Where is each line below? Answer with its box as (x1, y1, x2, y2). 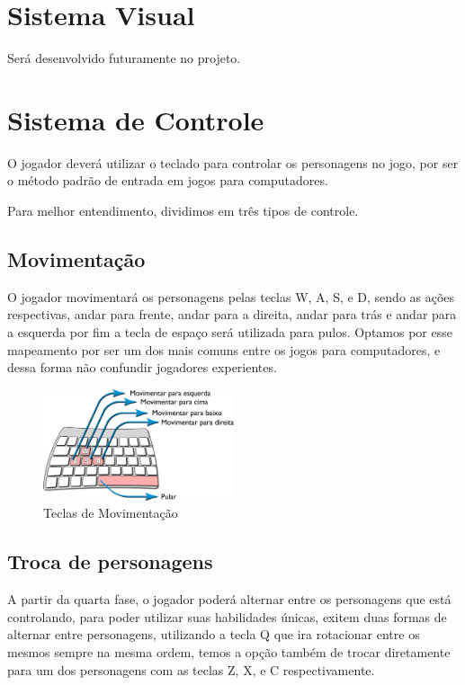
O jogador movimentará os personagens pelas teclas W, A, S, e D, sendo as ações (7, 287, 455, 306)
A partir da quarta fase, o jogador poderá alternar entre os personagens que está (7, 590, 452, 609)
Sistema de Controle (7, 101, 264, 138)
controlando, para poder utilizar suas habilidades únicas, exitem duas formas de (7, 607, 447, 626)
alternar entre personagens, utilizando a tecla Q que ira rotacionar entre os (7, 625, 420, 644)
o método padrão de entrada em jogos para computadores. (7, 171, 328, 190)
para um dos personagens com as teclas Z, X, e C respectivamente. (7, 660, 375, 679)
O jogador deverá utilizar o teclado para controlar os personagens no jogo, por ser (7, 153, 459, 172)
